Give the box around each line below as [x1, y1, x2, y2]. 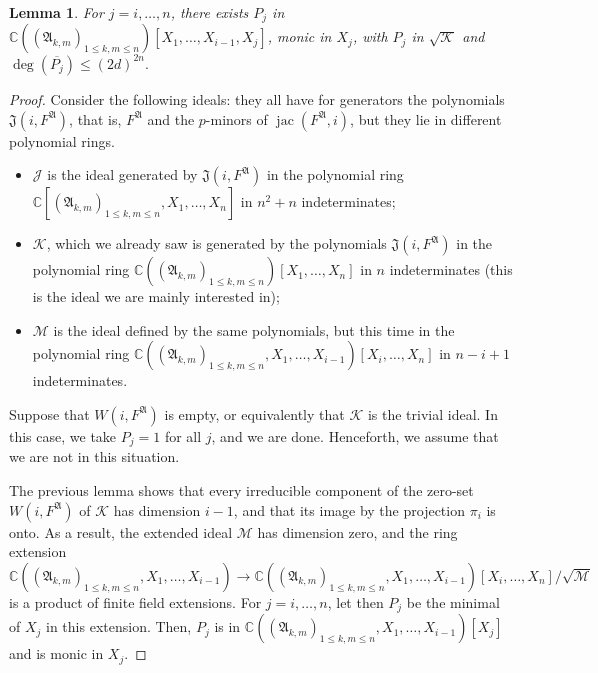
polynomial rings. [9, 130, 115, 151]
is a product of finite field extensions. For [9, 591, 262, 612]
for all [164, 425, 202, 446]
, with [352, 26, 388, 47]
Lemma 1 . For [9, 2, 104, 22]
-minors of [205, 108, 268, 129]
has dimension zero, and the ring [257, 521, 458, 542]
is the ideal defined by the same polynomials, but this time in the [53, 319, 455, 340]
